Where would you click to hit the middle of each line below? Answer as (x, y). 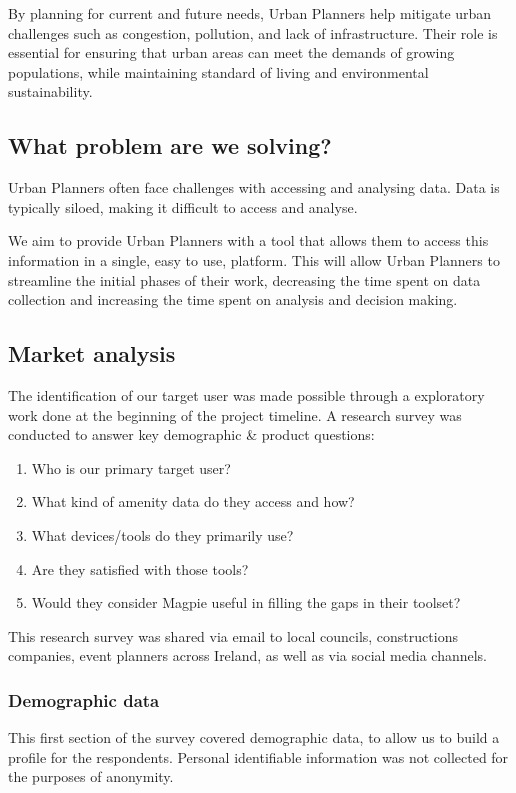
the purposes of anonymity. (91, 776)
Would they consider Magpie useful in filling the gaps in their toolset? (246, 602)
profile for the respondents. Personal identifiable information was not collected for (258, 756)
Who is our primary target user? (131, 467)
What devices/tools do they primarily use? (162, 534)
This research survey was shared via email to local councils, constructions (233, 635)
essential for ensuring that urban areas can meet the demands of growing (231, 52)
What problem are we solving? (170, 145)
